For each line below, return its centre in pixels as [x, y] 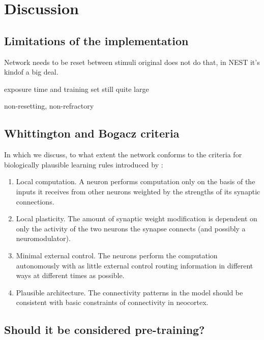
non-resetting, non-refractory [49, 106]
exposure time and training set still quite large [77, 89]
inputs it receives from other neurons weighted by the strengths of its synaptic [138, 191]
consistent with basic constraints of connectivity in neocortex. [112, 302]
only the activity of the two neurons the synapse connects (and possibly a [131, 228]
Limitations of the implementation [96, 40]
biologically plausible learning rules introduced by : [84, 164]
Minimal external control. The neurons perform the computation [117, 255]
